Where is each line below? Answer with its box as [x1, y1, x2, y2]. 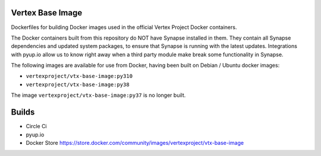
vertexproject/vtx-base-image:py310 [26, 73, 133, 80]
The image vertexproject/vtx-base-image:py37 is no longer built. [11, 92, 186, 99]
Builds [11, 107, 35, 118]
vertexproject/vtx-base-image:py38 [26, 81, 130, 88]
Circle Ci [26, 123, 47, 130]
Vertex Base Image [11, 8, 83, 18]
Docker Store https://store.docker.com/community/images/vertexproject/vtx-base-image [26, 139, 244, 146]
